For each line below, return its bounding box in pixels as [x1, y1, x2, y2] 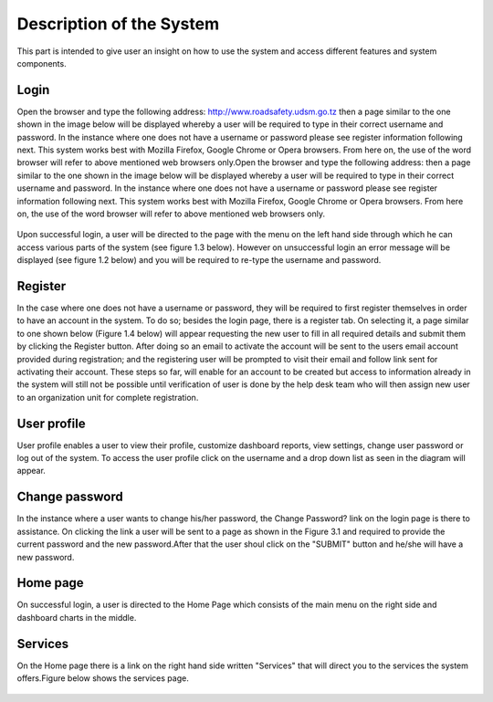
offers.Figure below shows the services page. [16, 673, 189, 684]
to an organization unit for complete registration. [16, 392, 199, 403]
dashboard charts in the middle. [16, 612, 137, 623]
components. [16, 58, 68, 68]
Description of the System [16, 14, 219, 34]
